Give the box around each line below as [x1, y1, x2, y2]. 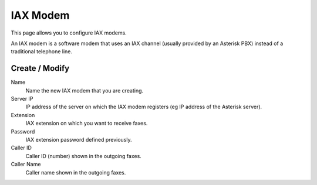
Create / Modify [11, 63, 70, 73]
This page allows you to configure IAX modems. [11, 29, 127, 36]
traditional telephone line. [11, 48, 73, 55]
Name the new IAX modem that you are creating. [25, 87, 144, 94]
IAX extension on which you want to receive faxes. [25, 120, 148, 127]
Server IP [11, 95, 33, 102]
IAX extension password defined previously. [25, 136, 132, 143]
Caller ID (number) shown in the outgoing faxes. [25, 152, 142, 159]
